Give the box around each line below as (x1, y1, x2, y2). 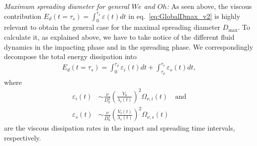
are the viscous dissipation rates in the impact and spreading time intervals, (4, 123, 235, 133)
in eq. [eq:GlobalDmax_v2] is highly (128, 10, 241, 21)
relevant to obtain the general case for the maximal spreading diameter (4, 22, 221, 32)
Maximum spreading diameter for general (4, 1, 129, 11)
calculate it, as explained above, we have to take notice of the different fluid (4, 31, 235, 42)
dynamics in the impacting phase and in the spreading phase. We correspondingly (4, 41, 254, 52)
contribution (4, 10, 42, 21)
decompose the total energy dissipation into (4, 51, 137, 62)
